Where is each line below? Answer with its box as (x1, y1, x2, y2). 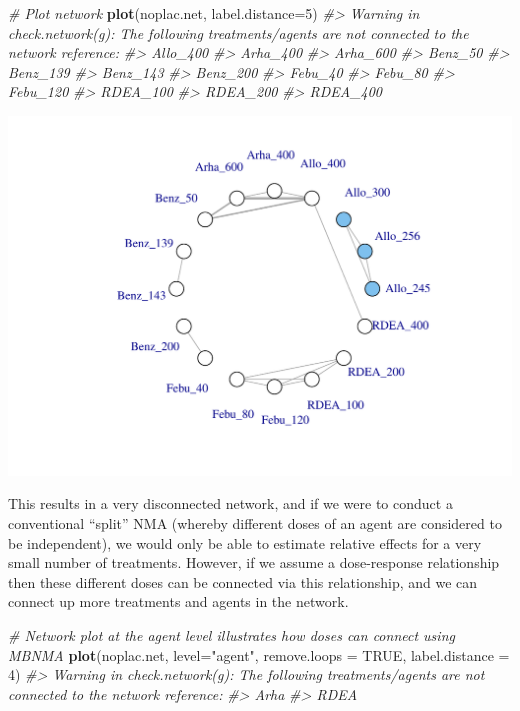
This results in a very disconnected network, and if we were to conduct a (8, 493, 453, 514)
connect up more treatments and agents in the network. (8, 591, 349, 612)
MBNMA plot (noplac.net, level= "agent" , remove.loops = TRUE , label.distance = (8, 644, 510, 665)
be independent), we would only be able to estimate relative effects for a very (8, 532, 482, 553)
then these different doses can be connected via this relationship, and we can (8, 571, 478, 592)
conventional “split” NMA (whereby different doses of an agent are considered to (8, 512, 502, 533)
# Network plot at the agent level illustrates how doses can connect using (8, 624, 455, 645)
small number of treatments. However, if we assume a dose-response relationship (8, 552, 500, 573)
